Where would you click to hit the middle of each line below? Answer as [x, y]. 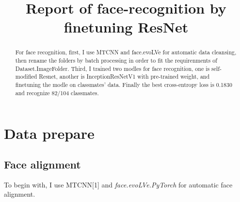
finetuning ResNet [126, 27]
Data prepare [49, 133]
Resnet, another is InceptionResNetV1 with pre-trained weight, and [124, 76]
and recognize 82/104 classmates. [57, 93]
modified [26, 76]
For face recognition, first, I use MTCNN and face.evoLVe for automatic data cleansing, [126, 52]
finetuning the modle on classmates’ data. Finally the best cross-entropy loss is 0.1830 [124, 84]
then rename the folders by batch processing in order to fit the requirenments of [116, 60]
